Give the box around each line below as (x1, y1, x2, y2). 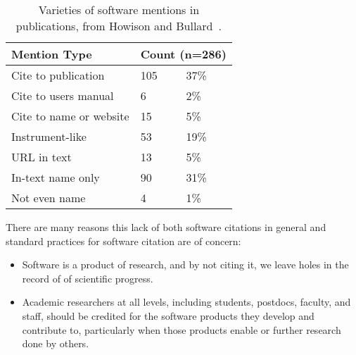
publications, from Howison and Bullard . (15, 18, 222, 34)
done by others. (22, 336, 89, 351)
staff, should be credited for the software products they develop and (22, 308, 314, 323)
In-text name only (11, 169, 100, 185)
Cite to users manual (11, 87, 114, 104)
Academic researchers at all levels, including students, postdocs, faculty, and (22, 294, 351, 309)
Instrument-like (11, 128, 87, 144)
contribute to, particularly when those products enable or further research (22, 322, 341, 337)
